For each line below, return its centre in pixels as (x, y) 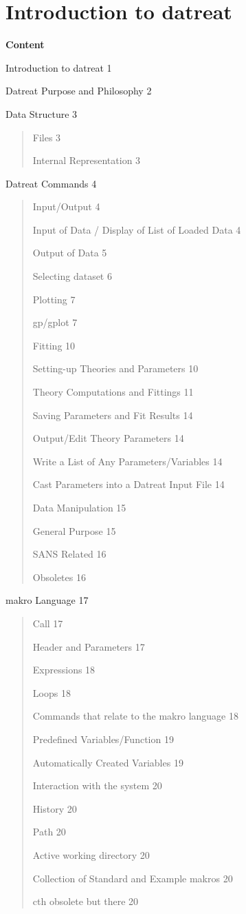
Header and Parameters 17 (89, 646)
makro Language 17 (47, 600)
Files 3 (47, 137)
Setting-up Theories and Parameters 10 (115, 368)
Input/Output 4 (66, 206)
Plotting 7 (54, 299)
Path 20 (49, 832)
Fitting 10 (54, 345)
